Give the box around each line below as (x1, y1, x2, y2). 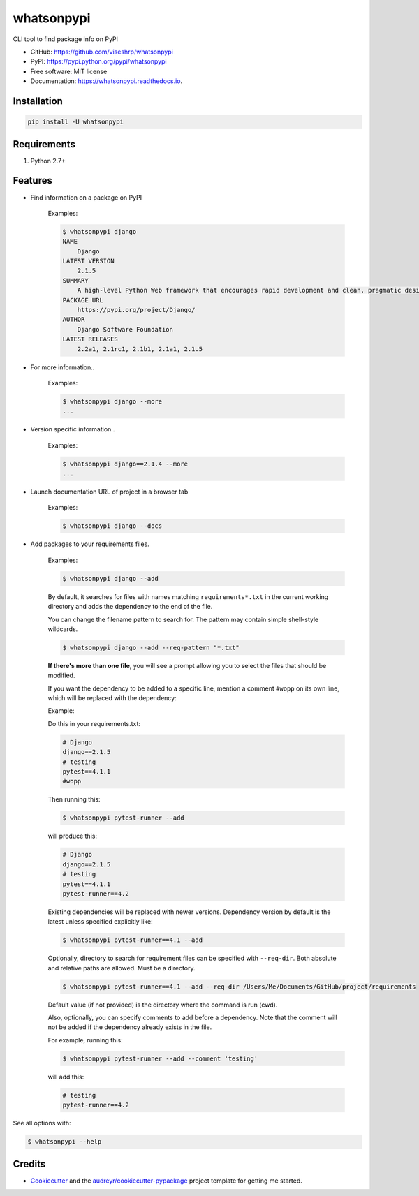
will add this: (47, 1072, 84, 1081)
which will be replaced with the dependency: (47, 694, 177, 702)
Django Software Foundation (77, 325, 174, 333)
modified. (47, 671, 75, 680)
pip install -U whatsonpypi (27, 118, 124, 126)
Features (13, 175, 52, 186)
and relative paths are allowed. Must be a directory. (47, 964, 196, 972)
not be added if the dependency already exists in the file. (47, 1023, 212, 1031)
